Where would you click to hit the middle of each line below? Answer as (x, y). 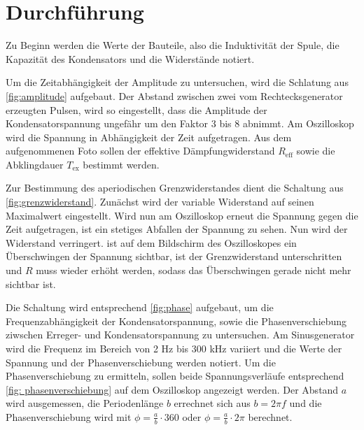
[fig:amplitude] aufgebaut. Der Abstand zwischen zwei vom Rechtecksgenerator (174, 95)
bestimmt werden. (121, 164)
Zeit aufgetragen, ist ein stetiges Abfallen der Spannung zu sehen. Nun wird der (177, 229)
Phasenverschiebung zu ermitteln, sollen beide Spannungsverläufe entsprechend (175, 376)
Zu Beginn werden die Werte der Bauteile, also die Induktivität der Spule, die (173, 45)
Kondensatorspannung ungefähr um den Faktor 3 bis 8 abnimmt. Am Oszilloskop (180, 123)
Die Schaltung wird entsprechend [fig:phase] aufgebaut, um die (140, 307)
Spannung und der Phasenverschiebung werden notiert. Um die (141, 362)
